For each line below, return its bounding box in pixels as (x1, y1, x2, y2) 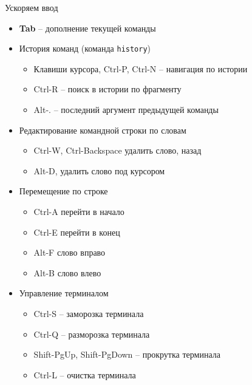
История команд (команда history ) (19, 42, 151, 55)
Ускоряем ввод (5, 1, 58, 13)
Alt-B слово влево (33, 266, 101, 279)
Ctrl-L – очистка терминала (33, 368, 136, 381)
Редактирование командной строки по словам (19, 123, 186, 136)
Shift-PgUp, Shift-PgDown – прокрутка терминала (33, 348, 220, 361)
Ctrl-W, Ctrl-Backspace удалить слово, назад (33, 144, 202, 157)
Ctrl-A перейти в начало (33, 205, 124, 217)
